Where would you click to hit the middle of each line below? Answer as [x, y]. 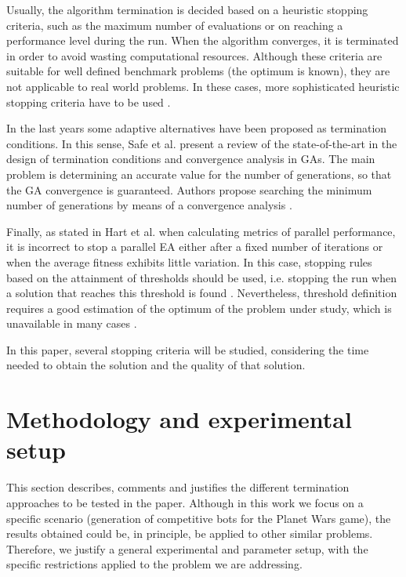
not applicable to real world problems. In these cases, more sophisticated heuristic [203, 86]
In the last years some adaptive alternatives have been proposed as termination [197, 128]
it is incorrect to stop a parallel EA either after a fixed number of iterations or [195, 247]
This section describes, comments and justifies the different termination [178, 487]
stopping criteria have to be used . [89, 102]
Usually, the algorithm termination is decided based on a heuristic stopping [187, 9]
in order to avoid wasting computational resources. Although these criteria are [194, 55]
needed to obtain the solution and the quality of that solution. [156, 365]
